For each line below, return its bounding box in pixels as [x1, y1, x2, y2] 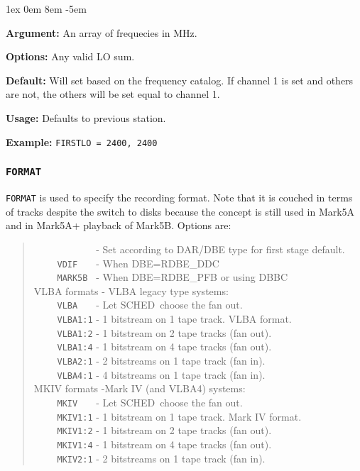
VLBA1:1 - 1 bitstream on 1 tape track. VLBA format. [57, 311, 292, 326]
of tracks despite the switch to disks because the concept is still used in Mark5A [6, 204, 355, 218]
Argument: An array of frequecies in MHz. [6, 25, 197, 40]
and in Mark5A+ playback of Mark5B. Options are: [6, 218, 231, 233]
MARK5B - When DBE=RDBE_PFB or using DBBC [57, 270, 288, 284]
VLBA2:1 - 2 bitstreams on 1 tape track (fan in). [57, 353, 266, 368]
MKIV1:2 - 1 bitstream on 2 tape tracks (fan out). [57, 423, 272, 438]
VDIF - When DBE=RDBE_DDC [57, 255, 219, 270]
